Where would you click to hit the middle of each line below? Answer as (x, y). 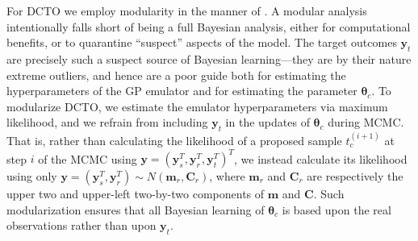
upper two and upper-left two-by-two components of (136, 194)
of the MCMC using (88, 158)
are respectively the (355, 176)
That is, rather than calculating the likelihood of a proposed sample (174, 140)
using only (32, 176)
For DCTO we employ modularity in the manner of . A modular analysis (187, 10)
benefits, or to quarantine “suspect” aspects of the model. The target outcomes (202, 42)
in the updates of (268, 122)
